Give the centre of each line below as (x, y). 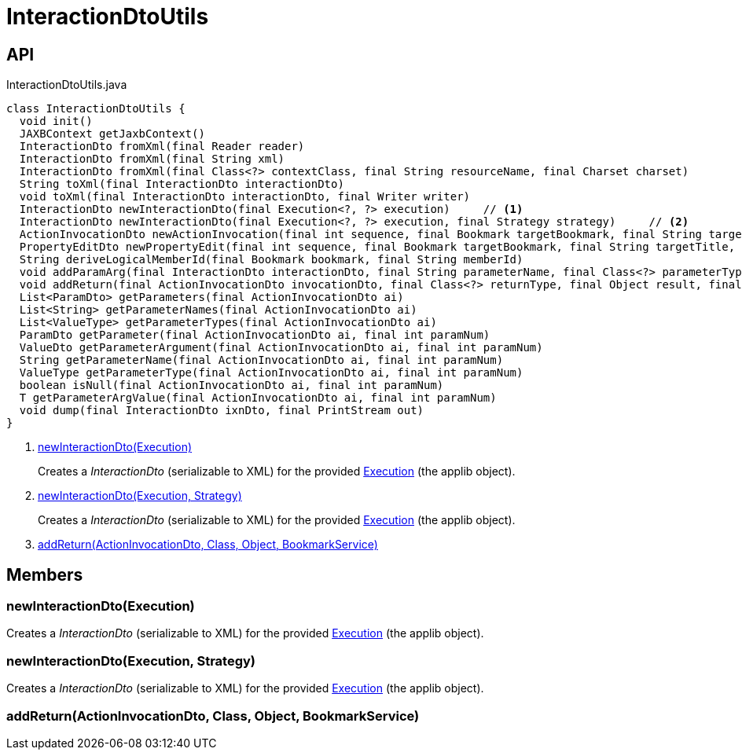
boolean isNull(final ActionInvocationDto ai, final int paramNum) (231, 385)
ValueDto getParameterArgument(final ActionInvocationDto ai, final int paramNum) (281, 348)
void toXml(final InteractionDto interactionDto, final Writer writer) (245, 197)
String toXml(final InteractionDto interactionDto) (182, 184)
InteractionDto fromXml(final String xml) (152, 159)
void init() (56, 121)
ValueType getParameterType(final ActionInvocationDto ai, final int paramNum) (271, 373)
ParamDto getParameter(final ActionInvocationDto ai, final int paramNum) (255, 335)
